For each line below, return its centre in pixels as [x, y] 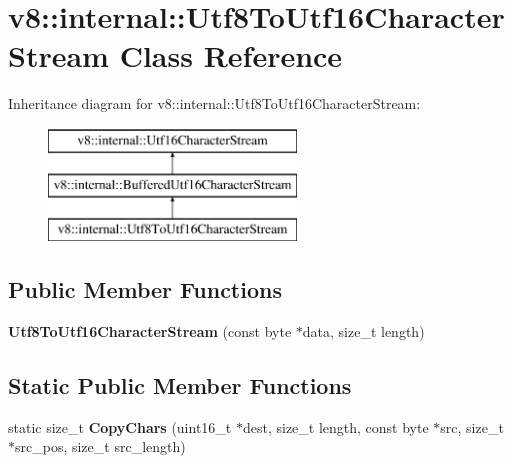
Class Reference [231, 55]
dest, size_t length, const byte [335, 426]
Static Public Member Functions [180, 385]
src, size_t [472, 426]
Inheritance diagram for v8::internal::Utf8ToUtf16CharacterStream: [214, 103]
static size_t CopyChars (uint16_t [120, 426]
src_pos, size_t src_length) [100, 446]
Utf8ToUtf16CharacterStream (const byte [150, 331]
